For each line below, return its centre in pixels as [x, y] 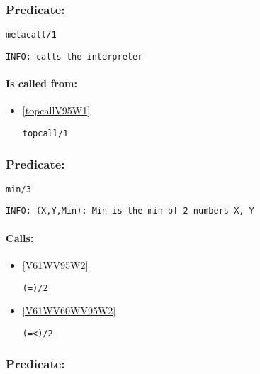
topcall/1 [45, 133]
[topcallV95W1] [56, 110]
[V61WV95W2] [55, 264]
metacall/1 [31, 35]
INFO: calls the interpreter [74, 56]
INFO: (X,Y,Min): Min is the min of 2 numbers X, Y [130, 211]
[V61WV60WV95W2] [69, 310]
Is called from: [41, 83]
